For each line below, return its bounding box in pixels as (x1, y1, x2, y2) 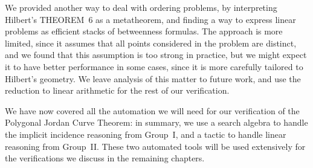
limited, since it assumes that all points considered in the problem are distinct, (5, 36, 297, 49)
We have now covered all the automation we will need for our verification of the (5, 104, 300, 117)
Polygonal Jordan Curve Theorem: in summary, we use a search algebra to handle (5, 116, 308, 129)
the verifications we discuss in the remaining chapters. (5, 152, 205, 164)
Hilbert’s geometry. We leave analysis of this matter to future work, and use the (5, 72, 301, 85)
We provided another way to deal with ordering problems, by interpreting (5, 1, 277, 13)
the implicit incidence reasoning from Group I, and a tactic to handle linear (5, 128, 286, 140)
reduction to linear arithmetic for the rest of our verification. (5, 84, 230, 97)
